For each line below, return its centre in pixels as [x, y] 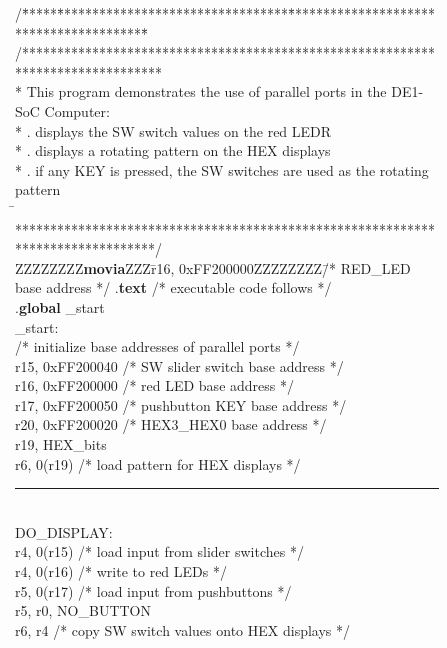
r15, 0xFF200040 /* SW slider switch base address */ [179, 365]
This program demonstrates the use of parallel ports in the [206, 91]
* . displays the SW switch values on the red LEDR [173, 130]
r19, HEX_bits [61, 444]
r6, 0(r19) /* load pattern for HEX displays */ [158, 463]
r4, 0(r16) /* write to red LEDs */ [121, 571]
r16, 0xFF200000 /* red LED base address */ [154, 385]
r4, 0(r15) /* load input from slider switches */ [159, 551]
